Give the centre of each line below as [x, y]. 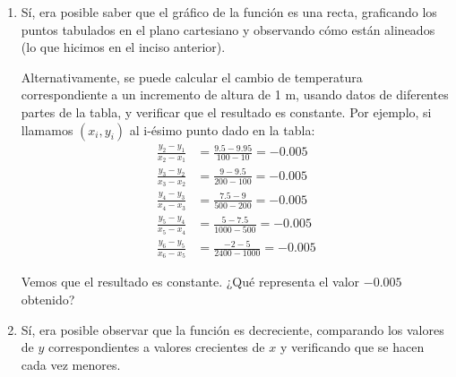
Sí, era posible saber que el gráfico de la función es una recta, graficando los [229, 12]
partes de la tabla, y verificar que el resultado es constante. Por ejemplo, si [226, 111]
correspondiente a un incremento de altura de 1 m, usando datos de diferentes [235, 94]
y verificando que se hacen [352, 347]
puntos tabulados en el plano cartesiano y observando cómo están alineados [228, 29]
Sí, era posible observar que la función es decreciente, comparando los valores [232, 329]
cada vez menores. [71, 364]
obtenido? [48, 300]
